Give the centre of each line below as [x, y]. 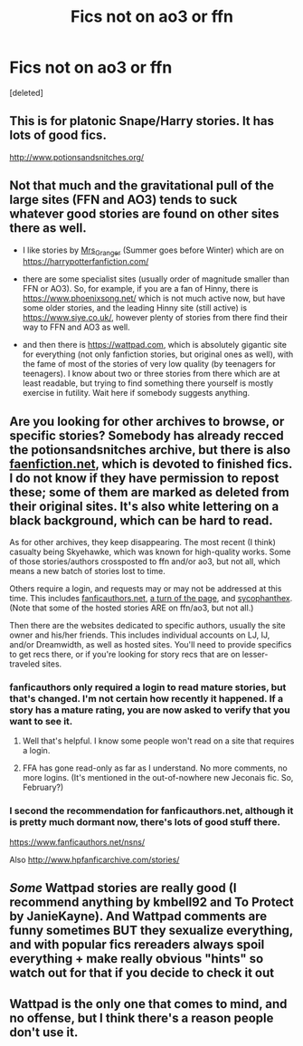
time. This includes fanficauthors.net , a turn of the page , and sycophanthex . [151, 599]
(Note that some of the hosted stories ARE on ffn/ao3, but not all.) [132, 608]
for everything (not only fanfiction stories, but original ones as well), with [158, 354]
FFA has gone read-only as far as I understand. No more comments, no [155, 768]
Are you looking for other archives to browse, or [147, 422]
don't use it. [44, 1032]
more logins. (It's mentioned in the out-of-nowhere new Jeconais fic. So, [158, 778]
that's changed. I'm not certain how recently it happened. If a [146, 699]
